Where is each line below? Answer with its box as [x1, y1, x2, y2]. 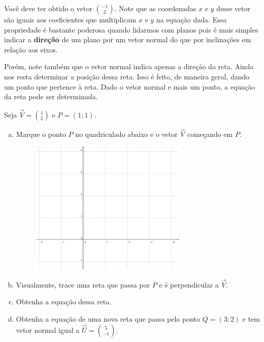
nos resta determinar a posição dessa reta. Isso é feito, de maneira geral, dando [4, 71, 250, 81]
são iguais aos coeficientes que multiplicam [4, 14, 137, 24]
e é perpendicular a [159, 279, 219, 290]
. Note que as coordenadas [114, 3, 196, 13]
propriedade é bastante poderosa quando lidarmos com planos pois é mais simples [4, 24, 258, 35]
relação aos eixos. [4, 44, 58, 54]
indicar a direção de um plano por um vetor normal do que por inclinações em [4, 34, 251, 45]
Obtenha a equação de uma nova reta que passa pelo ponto [16, 313, 201, 324]
